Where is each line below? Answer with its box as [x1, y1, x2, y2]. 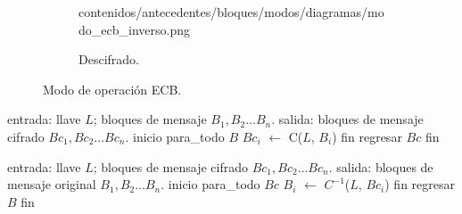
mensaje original [7, 175, 96, 193]
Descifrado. [78, 50, 139, 69]
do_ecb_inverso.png [78, 20, 190, 38]
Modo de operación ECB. [43, 79, 182, 98]
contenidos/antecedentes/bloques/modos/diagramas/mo [78, 3, 384, 21]
